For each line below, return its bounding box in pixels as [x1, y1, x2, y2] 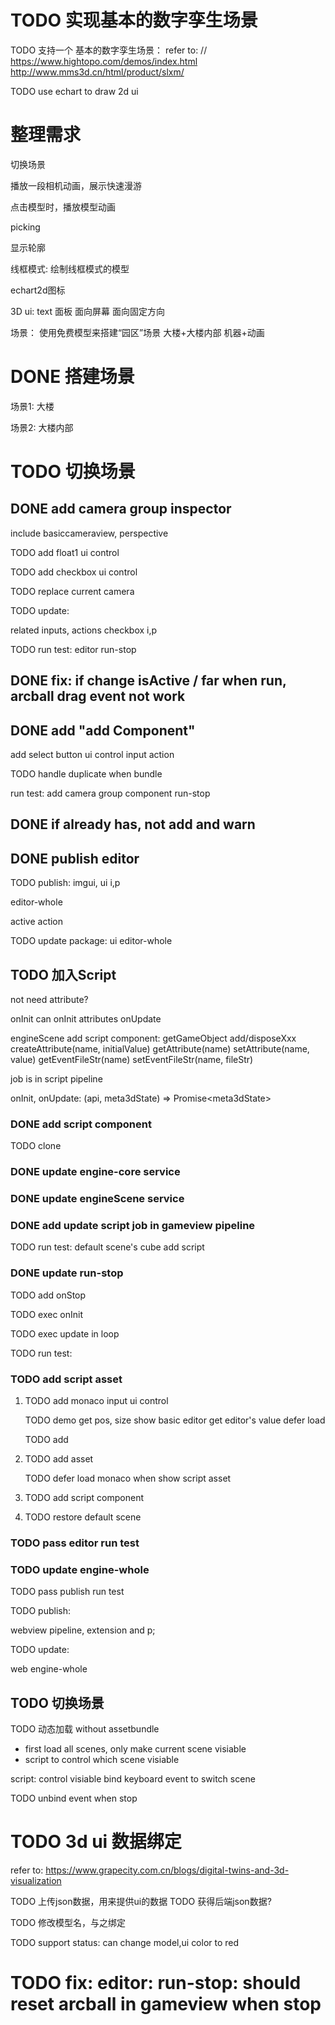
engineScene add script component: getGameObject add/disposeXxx [10, 1032, 297, 1045]
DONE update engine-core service [10, 1165, 181, 1179]
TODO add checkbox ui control [10, 566, 138, 578]
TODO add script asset [10, 1372, 123, 1386]
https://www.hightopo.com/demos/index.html [10, 55, 198, 67]
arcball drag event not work [10, 688, 186, 705]
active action [10, 916, 64, 928]
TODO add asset [24, 1453, 94, 1465]
